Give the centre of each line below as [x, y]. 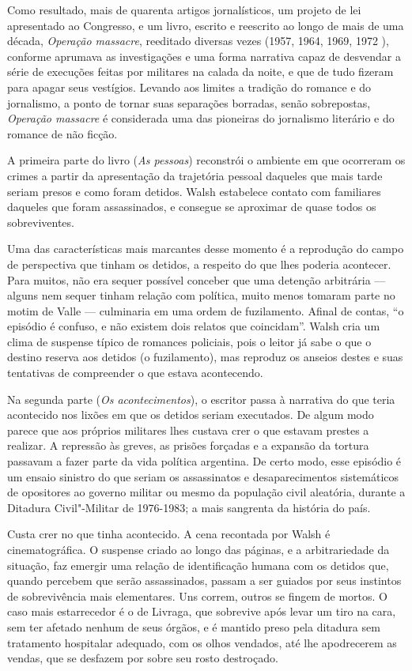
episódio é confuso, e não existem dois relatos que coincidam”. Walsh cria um [194, 326]
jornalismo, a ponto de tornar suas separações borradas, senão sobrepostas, [189, 102]
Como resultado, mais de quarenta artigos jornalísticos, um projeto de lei [184, 9]
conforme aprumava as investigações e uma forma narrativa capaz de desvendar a [204, 56]
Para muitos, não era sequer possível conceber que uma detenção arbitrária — [197, 279]
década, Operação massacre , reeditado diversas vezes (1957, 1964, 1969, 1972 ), [198, 41]
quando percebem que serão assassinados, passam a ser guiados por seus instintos [204, 581]
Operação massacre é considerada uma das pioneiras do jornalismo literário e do [201, 118]
